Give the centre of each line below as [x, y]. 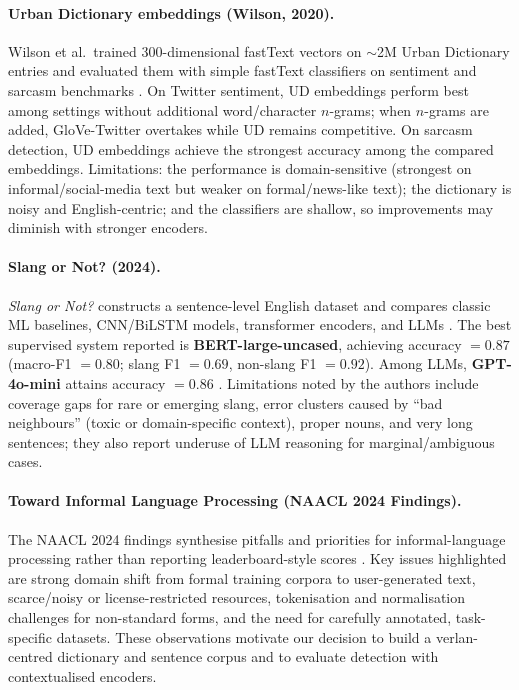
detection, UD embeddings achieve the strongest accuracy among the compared [251, 148]
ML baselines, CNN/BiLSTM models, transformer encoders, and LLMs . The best [260, 324]
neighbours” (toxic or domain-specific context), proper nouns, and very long [240, 422]
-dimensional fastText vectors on [262, 50]
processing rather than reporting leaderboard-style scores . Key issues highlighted [257, 558]
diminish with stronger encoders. [108, 227]
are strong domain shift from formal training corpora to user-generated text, [242, 577]
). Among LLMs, [415, 363]
